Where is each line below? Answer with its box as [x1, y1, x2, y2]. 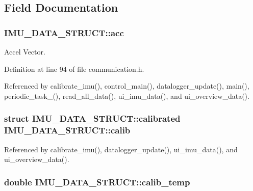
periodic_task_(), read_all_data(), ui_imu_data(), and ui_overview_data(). [4, 90, 249, 101]
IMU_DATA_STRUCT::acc [4, 26, 124, 39]
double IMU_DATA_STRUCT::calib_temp [4, 175, 190, 188]
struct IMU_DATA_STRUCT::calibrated [4, 112, 181, 125]
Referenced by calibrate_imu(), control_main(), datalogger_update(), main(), [4, 80, 249, 91]
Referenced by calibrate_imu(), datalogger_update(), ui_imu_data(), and [4, 144, 238, 154]
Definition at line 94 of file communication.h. [4, 63, 144, 74]
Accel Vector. [4, 46, 45, 57]
